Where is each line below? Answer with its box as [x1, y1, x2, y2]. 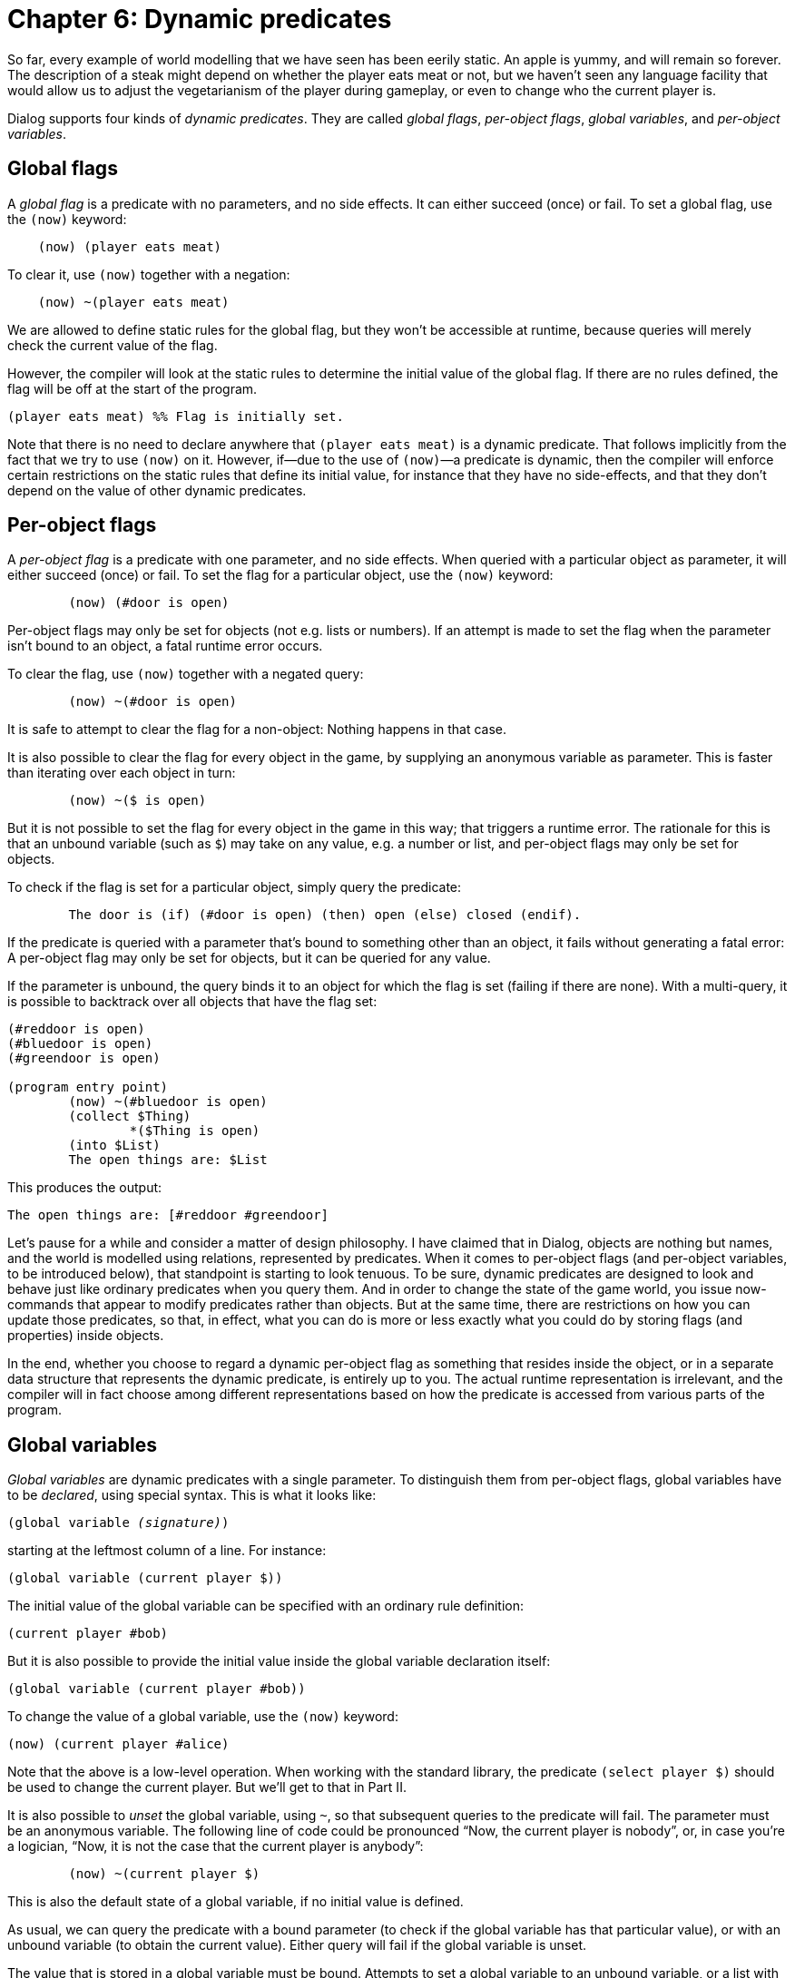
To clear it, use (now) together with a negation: [7, 266, 290, 282]
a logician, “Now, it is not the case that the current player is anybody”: [7, 1838, 424, 1855]
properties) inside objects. [7, 1327, 164, 1344]
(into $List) [68, 1138, 161, 1153]
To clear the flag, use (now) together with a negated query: [7, 666, 364, 682]
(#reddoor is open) [7, 1022, 145, 1037]
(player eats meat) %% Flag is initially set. [7, 408, 344, 424]
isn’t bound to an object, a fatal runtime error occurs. [7, 638, 323, 654]
